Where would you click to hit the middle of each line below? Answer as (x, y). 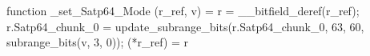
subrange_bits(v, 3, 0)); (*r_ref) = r (98, 42)
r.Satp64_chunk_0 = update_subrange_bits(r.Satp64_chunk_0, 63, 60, (185, 26)
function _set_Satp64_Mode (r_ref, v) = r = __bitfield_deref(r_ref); (183, 10)
